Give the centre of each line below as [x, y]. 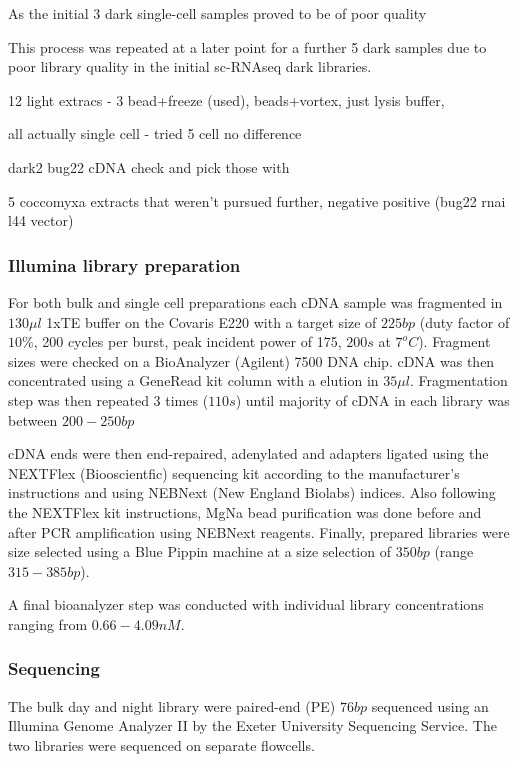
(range [454, 551]
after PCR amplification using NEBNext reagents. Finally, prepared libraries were [259, 531]
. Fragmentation [458, 380]
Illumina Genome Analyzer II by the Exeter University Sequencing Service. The [252, 725]
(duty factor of [464, 321]
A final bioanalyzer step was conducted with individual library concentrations [246, 604]
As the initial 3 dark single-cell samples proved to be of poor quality [217, 13]
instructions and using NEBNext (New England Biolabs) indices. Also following [252, 492]
